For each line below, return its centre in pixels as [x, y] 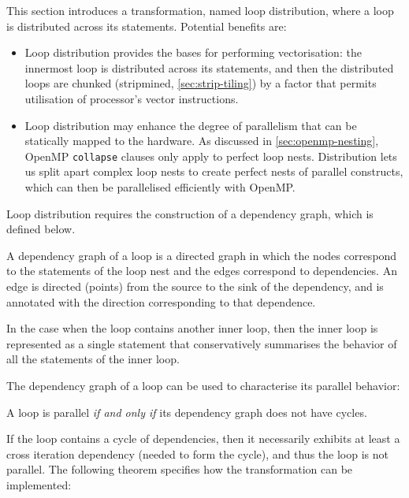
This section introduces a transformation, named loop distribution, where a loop [200, 10]
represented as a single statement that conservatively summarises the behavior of [202, 343]
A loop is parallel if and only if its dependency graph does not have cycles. [187, 412]
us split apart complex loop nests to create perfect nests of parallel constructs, [214, 171]
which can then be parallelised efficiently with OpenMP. [160, 187]
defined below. [41, 229]
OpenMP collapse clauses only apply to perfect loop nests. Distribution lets [211, 156]
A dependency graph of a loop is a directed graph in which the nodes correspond [202, 255]
